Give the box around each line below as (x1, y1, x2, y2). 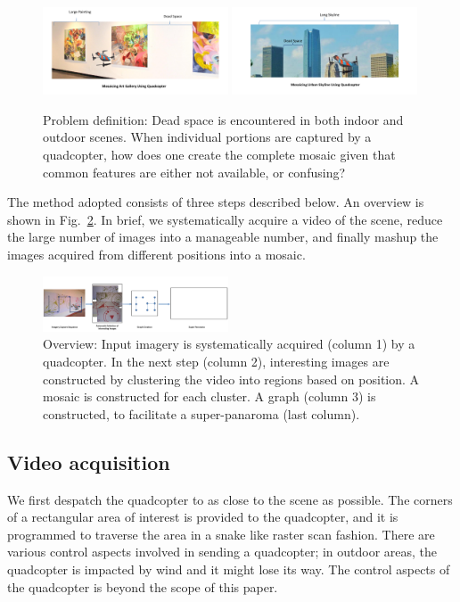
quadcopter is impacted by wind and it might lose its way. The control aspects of (7, 559, 450, 578)
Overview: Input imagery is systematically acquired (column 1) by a (43, 334, 415, 353)
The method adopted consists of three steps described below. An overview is (7, 193, 424, 211)
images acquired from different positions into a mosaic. (7, 244, 306, 263)
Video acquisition (7, 448, 170, 475)
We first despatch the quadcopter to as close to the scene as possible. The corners (7, 490, 453, 508)
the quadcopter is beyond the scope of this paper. (7, 577, 278, 596)
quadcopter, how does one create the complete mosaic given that (43, 144, 396, 163)
